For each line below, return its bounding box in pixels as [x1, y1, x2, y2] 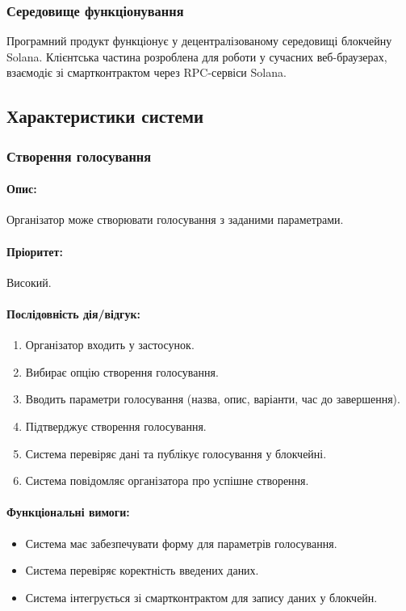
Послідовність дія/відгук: [6, 305, 140, 322]
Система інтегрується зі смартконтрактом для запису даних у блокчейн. [25, 588, 378, 605]
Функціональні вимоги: [6, 504, 130, 520]
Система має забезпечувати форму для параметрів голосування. [25, 534, 337, 551]
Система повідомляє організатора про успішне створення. [25, 472, 309, 489]
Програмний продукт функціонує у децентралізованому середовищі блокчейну [6, 32, 392, 49]
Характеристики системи [6, 103, 204, 129]
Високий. [6, 273, 52, 290]
